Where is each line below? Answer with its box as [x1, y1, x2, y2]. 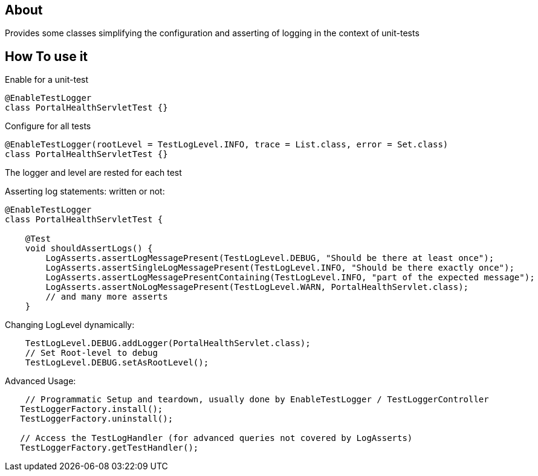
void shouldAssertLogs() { [25, 243, 153, 254]
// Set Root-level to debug [25, 348, 158, 358]
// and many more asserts [45, 292, 168, 302]
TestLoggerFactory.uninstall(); [20, 414, 173, 424]
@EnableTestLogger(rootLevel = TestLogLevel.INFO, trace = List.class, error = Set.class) [5, 140, 449, 150]
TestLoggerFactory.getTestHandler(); [20, 443, 199, 453]
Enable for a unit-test [5, 74, 89, 85]
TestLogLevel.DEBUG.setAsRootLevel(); [25, 358, 209, 368]
